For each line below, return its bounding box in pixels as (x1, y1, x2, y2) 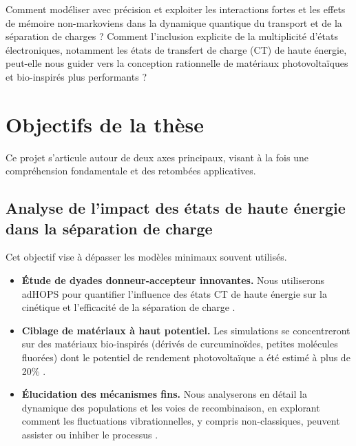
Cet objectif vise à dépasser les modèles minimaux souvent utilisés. (6, 250, 287, 264)
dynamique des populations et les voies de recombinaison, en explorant (21, 400, 320, 414)
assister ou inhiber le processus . (21, 427, 158, 441)
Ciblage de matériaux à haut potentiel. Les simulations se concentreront (21, 323, 350, 337)
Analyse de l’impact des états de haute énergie (6, 197, 346, 219)
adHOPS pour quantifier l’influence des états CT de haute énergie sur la (21, 286, 327, 301)
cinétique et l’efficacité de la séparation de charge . (21, 300, 235, 314)
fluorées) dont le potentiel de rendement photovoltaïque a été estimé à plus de (21, 350, 350, 365)
